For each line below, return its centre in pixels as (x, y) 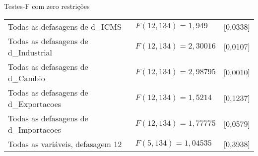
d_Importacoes (34, 129)
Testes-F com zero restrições (47, 6)
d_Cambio (27, 78)
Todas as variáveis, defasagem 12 (65, 144)
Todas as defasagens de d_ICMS (65, 26)
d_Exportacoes (35, 104)
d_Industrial (30, 52)
